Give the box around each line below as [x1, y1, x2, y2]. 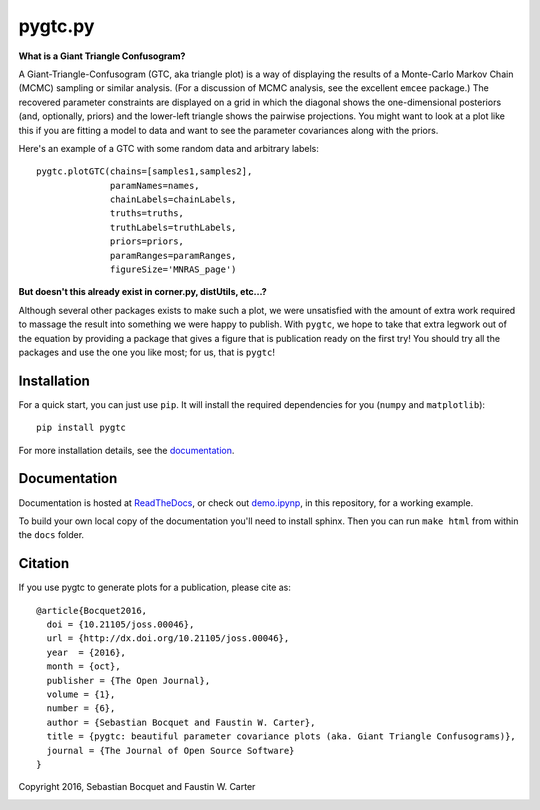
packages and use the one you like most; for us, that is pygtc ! [18, 346, 275, 358]
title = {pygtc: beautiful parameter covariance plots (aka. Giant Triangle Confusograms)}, [46, 731, 517, 742]
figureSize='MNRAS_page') [110, 264, 237, 275]
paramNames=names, [110, 180, 200, 191]
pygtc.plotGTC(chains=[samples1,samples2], [36, 166, 253, 177]
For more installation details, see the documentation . [18, 444, 235, 456]
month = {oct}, [46, 661, 121, 672]
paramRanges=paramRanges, [110, 250, 237, 261]
